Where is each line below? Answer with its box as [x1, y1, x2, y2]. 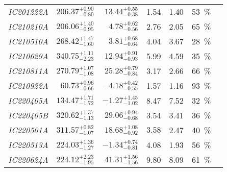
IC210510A [8, 35, 48, 47]
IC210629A [8, 50, 48, 62]
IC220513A [8, 139, 48, 151]
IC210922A [8, 80, 48, 91]
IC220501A [8, 124, 48, 136]
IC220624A [8, 154, 48, 165]
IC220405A [8, 94, 48, 106]
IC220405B [8, 109, 48, 121]
